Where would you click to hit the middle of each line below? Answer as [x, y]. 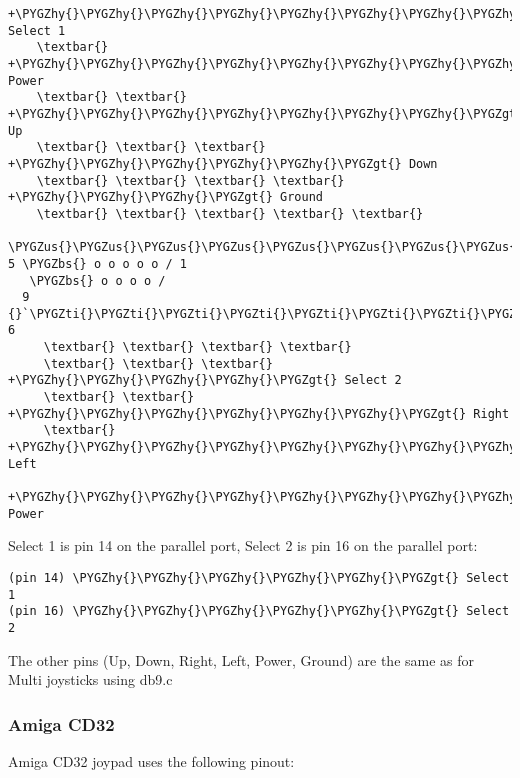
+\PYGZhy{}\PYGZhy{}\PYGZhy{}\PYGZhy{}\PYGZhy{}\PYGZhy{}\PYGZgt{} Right [259, 413]
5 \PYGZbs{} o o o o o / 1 [97, 263]
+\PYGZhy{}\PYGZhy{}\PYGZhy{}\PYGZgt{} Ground [165, 197]
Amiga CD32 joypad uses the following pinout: [151, 760]
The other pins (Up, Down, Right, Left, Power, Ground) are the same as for [241, 659]
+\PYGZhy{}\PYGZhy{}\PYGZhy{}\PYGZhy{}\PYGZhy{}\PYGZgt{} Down [223, 163]
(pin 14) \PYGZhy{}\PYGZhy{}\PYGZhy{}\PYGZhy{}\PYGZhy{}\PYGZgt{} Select [259, 577]
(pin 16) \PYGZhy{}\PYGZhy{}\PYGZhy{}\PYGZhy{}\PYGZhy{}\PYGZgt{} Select [259, 611]
